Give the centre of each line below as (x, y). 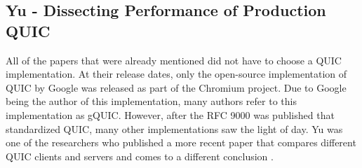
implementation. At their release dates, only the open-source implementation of (176, 74)
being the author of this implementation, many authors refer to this (151, 101)
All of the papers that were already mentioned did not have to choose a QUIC (174, 60)
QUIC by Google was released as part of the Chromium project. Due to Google (176, 87)
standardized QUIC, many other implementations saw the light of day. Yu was (174, 128)
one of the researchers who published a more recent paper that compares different (181, 142)
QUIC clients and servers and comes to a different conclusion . (140, 156)
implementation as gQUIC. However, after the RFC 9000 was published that (170, 114)
